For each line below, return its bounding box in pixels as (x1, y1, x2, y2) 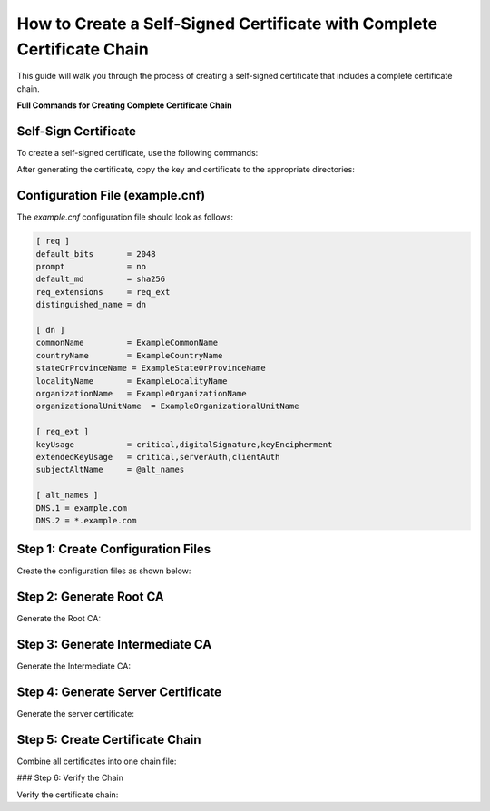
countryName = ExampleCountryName (35, 350, 223, 360)
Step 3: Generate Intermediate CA (16, 637, 212, 652)
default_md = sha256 (35, 274, 166, 285)
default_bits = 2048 (35, 249, 156, 259)
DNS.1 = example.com (35, 503, 127, 513)
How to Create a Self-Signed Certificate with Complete (16, 14, 438, 34)
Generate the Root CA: (16, 613, 102, 624)
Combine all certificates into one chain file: (16, 756, 177, 767)
